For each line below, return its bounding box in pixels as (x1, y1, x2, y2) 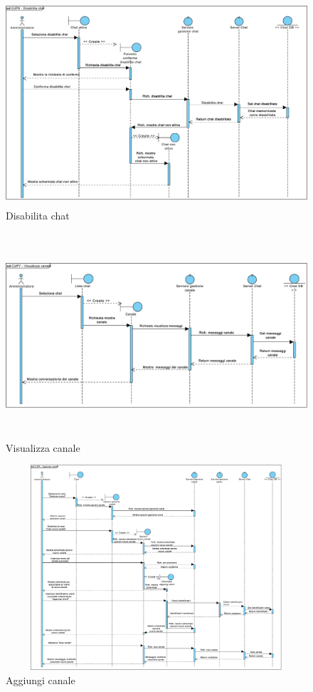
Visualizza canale (6, 440, 80, 455)
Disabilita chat (6, 207, 70, 222)
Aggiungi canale (6, 672, 75, 687)
